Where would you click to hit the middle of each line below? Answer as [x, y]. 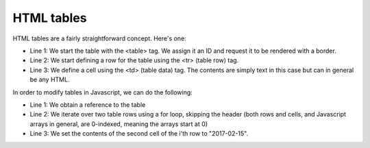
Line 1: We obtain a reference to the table [88, 104]
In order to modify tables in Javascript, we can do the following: [103, 92]
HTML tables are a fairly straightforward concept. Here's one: [99, 38]
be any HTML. [50, 79]
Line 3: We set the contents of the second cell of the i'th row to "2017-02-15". [139, 134]
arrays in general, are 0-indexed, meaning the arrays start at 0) [119, 124]
